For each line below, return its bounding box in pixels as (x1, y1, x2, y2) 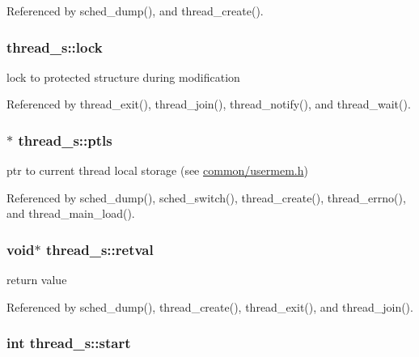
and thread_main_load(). (6, 205, 135, 222)
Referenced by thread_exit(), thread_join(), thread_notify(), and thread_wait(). (6, 96, 411, 113)
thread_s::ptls (18, 130, 112, 150)
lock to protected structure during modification (6, 68, 240, 85)
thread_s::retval (45, 239, 154, 259)
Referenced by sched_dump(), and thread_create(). (6, 2, 264, 19)
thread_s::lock (6, 36, 103, 57)
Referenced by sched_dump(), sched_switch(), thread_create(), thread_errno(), (6, 189, 406, 206)
